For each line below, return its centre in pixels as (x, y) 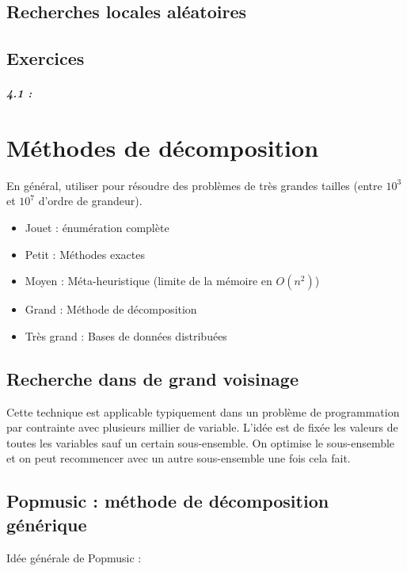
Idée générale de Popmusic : (74, 557)
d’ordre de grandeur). (90, 201)
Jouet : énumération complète (97, 228)
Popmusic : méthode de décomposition (168, 501)
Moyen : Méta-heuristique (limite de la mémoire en (148, 281)
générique (47, 524)
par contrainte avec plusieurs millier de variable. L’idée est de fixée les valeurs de (202, 427)
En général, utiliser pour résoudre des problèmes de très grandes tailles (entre (194, 185)
